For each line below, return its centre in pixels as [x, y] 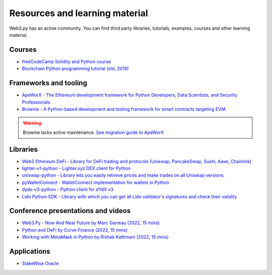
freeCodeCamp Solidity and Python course [66, 61]
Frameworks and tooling [48, 83]
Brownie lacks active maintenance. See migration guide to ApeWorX [93, 132]
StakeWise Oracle [40, 263]
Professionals [36, 102]
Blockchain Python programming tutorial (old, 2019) [75, 68]
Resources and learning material [79, 13]
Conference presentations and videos [70, 211]
